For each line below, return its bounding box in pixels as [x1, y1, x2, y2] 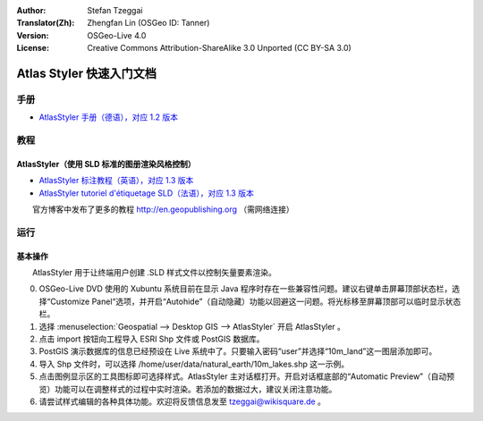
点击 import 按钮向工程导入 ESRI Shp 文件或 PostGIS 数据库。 [38, 333, 265, 344]
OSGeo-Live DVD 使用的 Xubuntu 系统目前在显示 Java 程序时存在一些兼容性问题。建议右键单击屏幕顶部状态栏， [38, 283, 453, 294]
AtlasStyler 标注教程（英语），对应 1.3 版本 [38, 175, 194, 186]
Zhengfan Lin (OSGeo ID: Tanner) [87, 18, 210, 29]
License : [16, 43, 49, 54]
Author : [16, 5, 47, 15]
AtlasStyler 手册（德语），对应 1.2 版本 [38, 112, 179, 122]
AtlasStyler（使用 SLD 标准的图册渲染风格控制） [16, 158, 196, 169]
